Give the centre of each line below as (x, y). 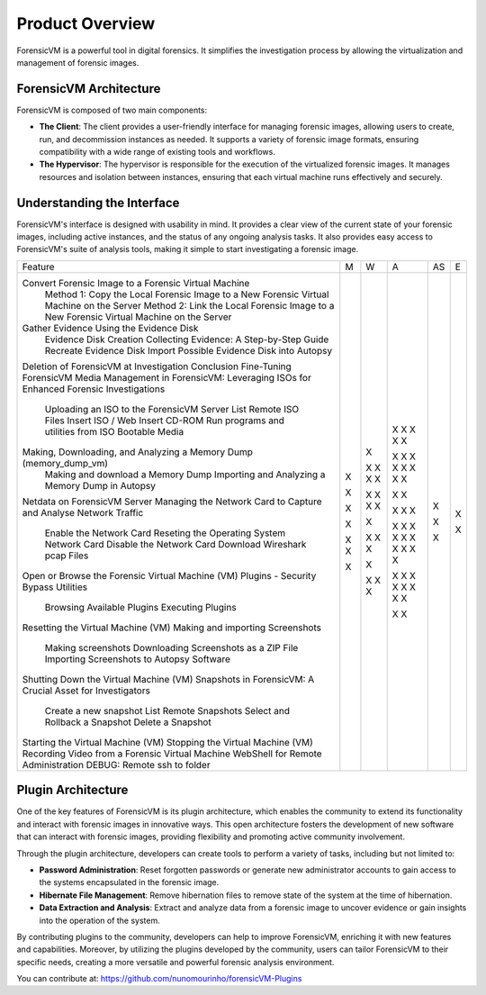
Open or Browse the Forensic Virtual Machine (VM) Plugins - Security (169, 575)
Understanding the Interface (98, 203)
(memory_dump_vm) (65, 463)
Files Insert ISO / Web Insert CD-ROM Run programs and (165, 421)
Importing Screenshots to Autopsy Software (138, 659)
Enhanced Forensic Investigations (94, 389)
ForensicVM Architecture (89, 89)
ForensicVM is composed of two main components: (112, 110)
